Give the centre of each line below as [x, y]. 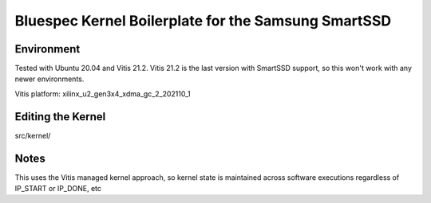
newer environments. [49, 79]
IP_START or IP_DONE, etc [58, 189]
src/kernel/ [33, 135]
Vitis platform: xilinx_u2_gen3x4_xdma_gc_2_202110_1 [103, 94]
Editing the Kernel [60, 117]
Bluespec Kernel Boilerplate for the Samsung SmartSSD [203, 21]
